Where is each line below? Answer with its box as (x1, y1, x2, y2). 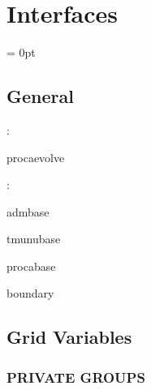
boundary (6, 285, 54, 302)
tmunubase (6, 230, 61, 247)
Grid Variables (6, 324, 132, 349)
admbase (6, 203, 50, 220)
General (6, 84, 74, 109)
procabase (6, 257, 56, 274)
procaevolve (6, 148, 65, 165)
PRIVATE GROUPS (6, 366, 145, 387)
